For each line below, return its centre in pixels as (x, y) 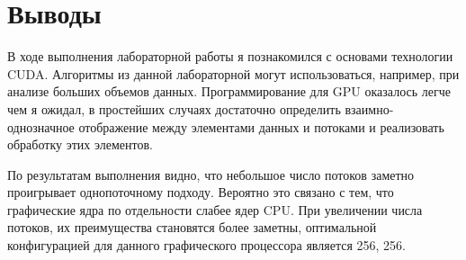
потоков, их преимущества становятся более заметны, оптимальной (192, 227)
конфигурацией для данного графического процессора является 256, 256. (206, 245)
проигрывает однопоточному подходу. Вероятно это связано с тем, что (201, 192)
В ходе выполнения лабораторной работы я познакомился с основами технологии (230, 56)
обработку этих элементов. (80, 144)
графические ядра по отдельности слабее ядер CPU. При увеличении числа (215, 209)
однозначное (41, 126)
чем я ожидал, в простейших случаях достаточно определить (174, 108)
